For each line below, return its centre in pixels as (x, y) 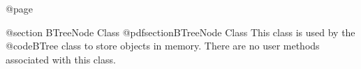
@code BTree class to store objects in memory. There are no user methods (163, 46)
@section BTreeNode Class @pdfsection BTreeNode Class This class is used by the (180, 32)
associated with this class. (61, 59)
